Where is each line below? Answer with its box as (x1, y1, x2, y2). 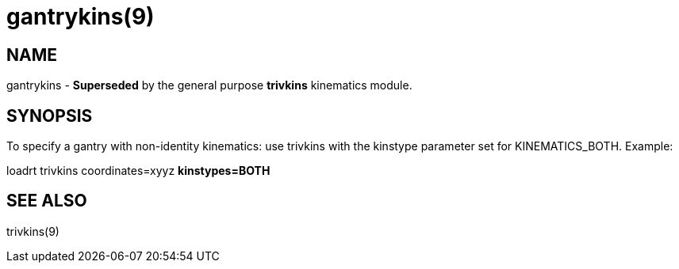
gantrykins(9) (6, 3, 155, 30)
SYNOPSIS (6, 105, 93, 126)
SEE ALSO (6, 191, 87, 211)
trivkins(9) (6, 224, 59, 238)
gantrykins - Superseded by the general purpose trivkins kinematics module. (6, 78, 412, 93)
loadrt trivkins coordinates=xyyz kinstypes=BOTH (6, 164, 270, 178)
